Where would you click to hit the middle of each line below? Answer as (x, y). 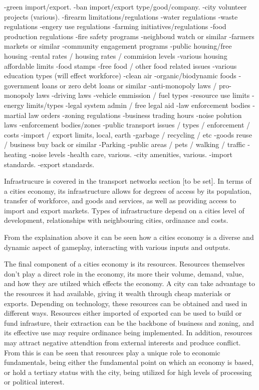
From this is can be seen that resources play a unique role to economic (112, 352)
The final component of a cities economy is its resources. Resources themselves (124, 264)
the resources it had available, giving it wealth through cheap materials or (117, 293)
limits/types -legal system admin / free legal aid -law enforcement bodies (138, 105)
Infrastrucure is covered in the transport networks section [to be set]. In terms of (128, 181)
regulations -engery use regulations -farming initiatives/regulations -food (115, 26)
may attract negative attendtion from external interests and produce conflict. (122, 342)
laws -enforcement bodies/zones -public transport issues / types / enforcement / (127, 125)
